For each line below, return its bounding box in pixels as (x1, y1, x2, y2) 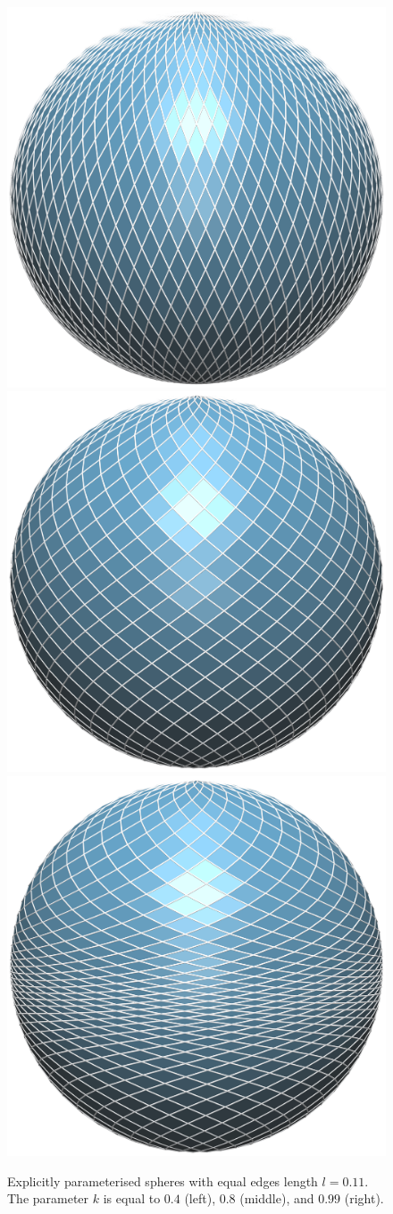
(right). (344, 1189, 384, 1208)
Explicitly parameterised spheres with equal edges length (7, 1171, 318, 1190)
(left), (184, 1189, 216, 1208)
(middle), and (239, 1189, 314, 1208)
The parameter (7, 1189, 89, 1208)
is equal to (103, 1189, 161, 1208)
